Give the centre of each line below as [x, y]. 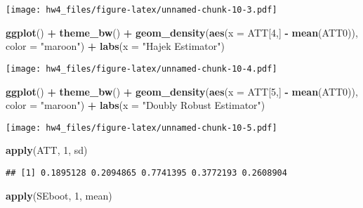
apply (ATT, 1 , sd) [47, 150]
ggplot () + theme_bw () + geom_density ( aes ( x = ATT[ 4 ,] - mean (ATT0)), [182, 32]
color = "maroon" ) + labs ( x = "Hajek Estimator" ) [115, 46]
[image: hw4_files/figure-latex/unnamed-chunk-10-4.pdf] [141, 69]
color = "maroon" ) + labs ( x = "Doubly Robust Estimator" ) [136, 105]
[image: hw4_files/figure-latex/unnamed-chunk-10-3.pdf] [141, 10]
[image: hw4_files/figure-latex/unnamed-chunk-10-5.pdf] [141, 128]
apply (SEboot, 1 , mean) [59, 195]
